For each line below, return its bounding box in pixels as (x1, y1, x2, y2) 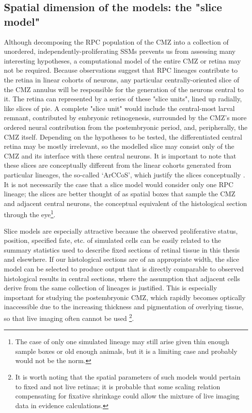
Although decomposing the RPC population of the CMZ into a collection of (4, 36, 229, 47)
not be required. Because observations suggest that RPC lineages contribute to (4, 65, 238, 75)
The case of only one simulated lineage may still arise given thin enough (15, 336, 229, 347)
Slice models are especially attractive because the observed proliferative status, (4, 225, 238, 236)
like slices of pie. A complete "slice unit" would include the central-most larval (4, 103, 235, 113)
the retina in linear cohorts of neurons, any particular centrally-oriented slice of (4, 74, 239, 84)
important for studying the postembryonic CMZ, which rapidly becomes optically (4, 292, 246, 302)
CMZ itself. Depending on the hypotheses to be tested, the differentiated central (4, 131, 242, 142)
